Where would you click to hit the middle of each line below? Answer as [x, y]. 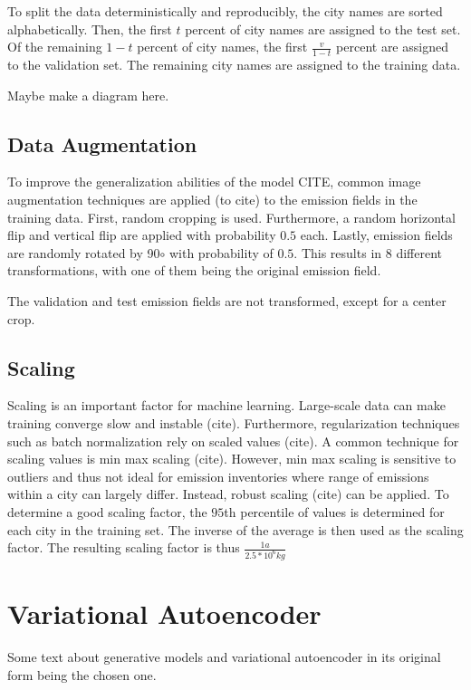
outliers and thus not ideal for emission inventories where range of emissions [218, 476]
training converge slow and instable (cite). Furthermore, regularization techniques [234, 422]
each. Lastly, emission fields [376, 235]
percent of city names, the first [222, 47]
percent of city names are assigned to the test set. [323, 29]
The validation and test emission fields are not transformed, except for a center [227, 300]
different [419, 252]
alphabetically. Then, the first [90, 29]
